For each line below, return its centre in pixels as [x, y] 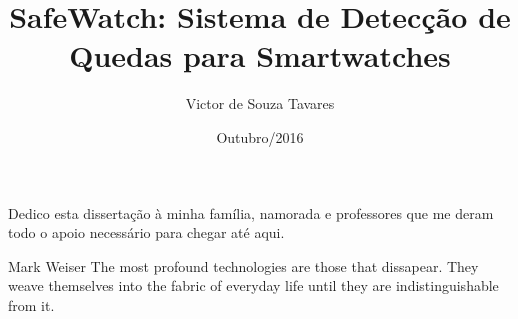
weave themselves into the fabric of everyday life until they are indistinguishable [253, 285]
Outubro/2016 [260, 136]
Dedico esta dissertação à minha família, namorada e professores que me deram [251, 212]
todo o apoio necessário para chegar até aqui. [146, 232]
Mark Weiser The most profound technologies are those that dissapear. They [243, 265]
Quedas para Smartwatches [260, 55]
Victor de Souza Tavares [260, 103]
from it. [31, 304]
